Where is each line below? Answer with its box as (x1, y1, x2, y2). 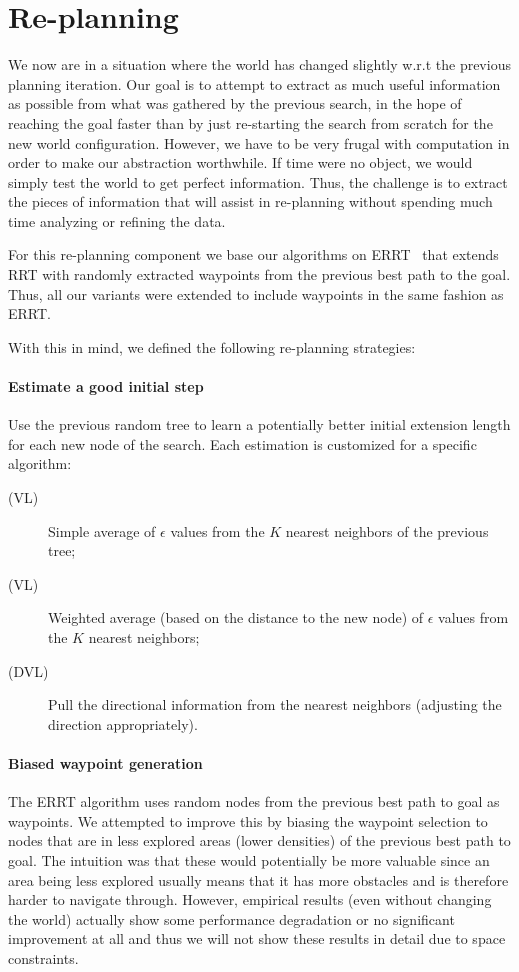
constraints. (8, 947, 79, 968)
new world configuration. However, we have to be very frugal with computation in (8, 132, 510, 153)
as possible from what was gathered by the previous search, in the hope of (8, 93, 462, 114)
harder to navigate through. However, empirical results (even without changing (8, 889, 492, 910)
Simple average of (48, 520, 156, 541)
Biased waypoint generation (8, 752, 203, 773)
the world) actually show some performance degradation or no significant (8, 908, 455, 929)
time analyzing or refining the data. (8, 210, 226, 231)
